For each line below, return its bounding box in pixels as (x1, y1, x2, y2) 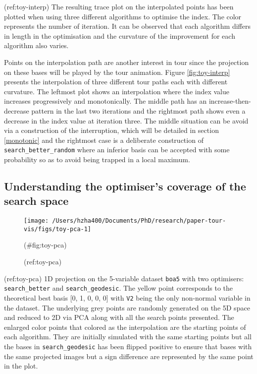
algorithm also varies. (4, 40, 69, 51)
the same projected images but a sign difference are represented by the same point (4, 351, 254, 361)
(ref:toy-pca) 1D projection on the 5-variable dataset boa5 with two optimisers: (4, 273, 244, 283)
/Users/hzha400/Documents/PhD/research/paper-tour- (52, 217, 226, 225)
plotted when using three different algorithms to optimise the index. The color (4, 11, 242, 21)
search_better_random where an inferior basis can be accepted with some (4, 144, 230, 155)
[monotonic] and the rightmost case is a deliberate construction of (4, 134, 204, 145)
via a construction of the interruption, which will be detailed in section (4, 125, 219, 135)
